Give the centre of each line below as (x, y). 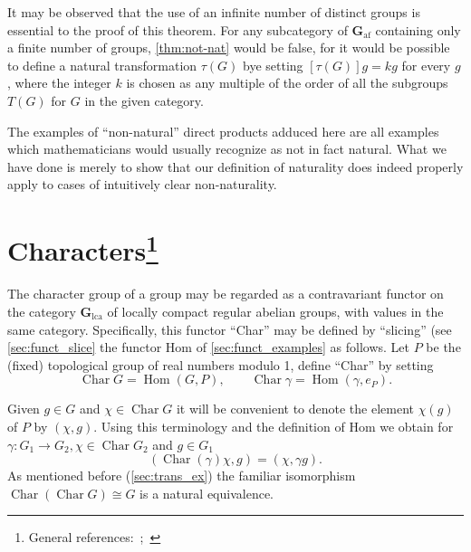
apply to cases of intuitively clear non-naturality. (142, 184)
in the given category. (144, 100)
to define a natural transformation (102, 65)
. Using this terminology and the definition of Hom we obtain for (274, 426)
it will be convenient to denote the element (295, 409)
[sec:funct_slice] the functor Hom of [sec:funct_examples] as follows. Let (209, 347)
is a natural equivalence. (207, 493)
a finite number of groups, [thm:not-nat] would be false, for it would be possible (229, 48)
